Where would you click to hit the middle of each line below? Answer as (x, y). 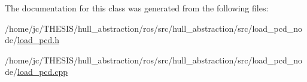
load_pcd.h (39, 40)
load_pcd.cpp (43, 72)
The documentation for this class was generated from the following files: (137, 8)
